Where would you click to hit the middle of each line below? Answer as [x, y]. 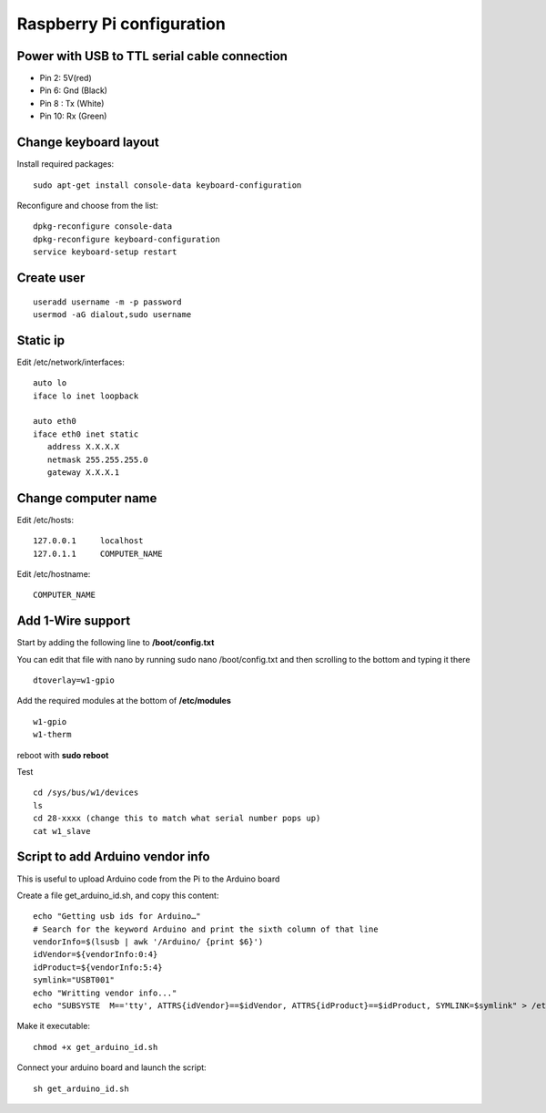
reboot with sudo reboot [63, 755]
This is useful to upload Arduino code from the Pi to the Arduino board [148, 879]
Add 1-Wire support [74, 621]
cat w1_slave [62, 831]
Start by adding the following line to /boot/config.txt [116, 643]
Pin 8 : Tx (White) [72, 103]
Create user [51, 278]
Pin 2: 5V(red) [66, 78]
